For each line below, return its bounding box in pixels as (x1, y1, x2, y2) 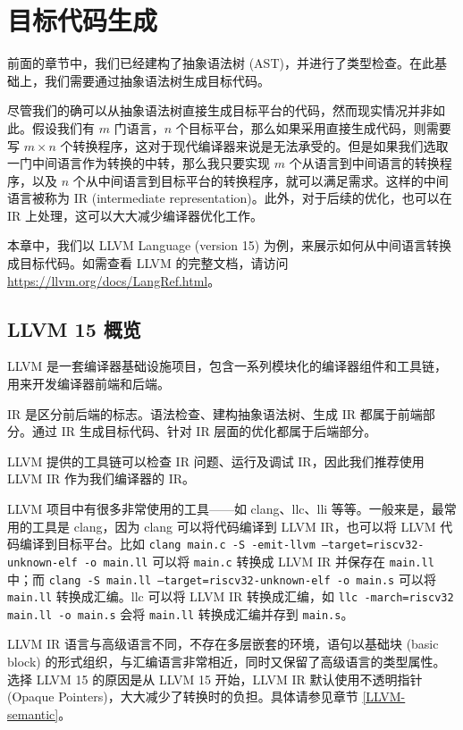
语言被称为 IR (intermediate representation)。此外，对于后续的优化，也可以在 (7, 189, 452, 207)
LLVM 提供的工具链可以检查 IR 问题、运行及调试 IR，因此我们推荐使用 (7, 451, 425, 470)
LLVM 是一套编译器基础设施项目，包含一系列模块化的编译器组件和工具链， (7, 357, 447, 375)
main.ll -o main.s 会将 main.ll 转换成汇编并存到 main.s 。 (7, 604, 354, 623)
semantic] (7, 704, 59, 723)
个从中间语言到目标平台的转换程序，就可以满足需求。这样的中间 (72, 171, 449, 189)
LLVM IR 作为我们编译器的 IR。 (7, 469, 195, 488)
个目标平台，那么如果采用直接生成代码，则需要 (175, 118, 451, 137)
